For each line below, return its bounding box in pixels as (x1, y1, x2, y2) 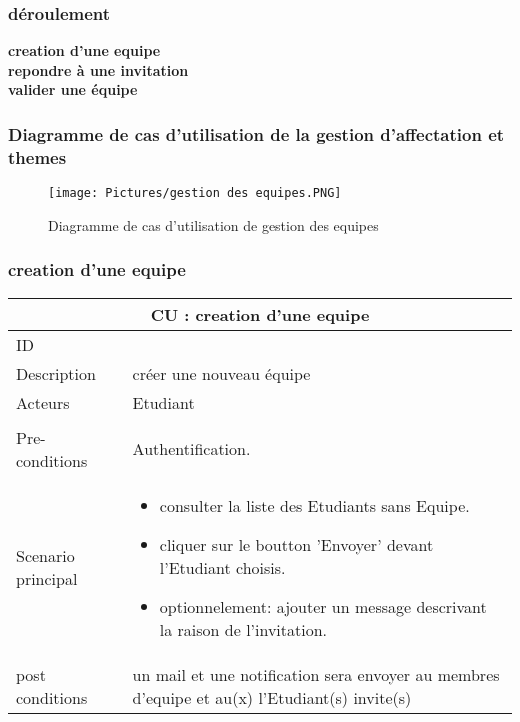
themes (8, 144, 67, 169)
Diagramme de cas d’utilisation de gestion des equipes (48, 214, 379, 235)
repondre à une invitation (8, 59, 189, 80)
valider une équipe (8, 79, 138, 100)
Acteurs (16, 390, 70, 414)
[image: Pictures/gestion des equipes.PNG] (48, 186, 342, 201)
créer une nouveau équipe (132, 361, 311, 385)
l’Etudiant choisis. (159, 555, 286, 579)
